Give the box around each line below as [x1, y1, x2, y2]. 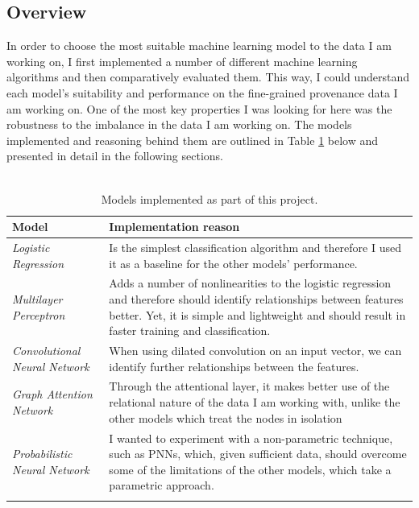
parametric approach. [109, 477, 214, 494]
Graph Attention [12, 386, 93, 403]
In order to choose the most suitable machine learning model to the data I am [6, 37, 392, 54]
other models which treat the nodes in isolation [109, 409, 342, 426]
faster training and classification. [109, 322, 271, 339]
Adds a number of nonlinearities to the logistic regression [109, 275, 392, 291]
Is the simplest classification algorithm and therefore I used [109, 238, 401, 255]
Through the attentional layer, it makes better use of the [109, 378, 390, 394]
